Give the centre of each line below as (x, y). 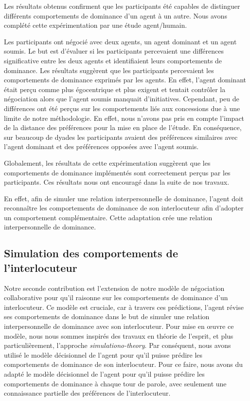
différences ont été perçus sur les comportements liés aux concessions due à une (122, 108)
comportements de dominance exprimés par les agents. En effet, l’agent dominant (125, 80)
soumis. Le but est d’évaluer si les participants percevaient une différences (114, 51)
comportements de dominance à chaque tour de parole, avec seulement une (115, 383)
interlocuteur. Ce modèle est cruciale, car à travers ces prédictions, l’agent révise (124, 307)
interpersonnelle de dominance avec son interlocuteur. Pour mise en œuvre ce (119, 326)
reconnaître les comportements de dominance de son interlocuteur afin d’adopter (124, 208)
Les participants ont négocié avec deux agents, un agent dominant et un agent (120, 41)
